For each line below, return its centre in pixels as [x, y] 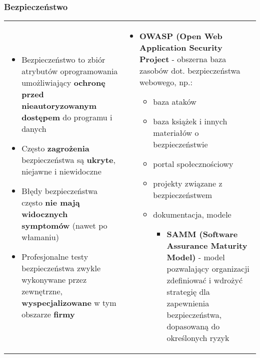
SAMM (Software [202, 234]
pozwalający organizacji [208, 269]
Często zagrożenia [55, 148]
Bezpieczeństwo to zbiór [63, 60]
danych [34, 129]
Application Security [181, 48]
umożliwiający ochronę [63, 83]
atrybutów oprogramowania [70, 71]
